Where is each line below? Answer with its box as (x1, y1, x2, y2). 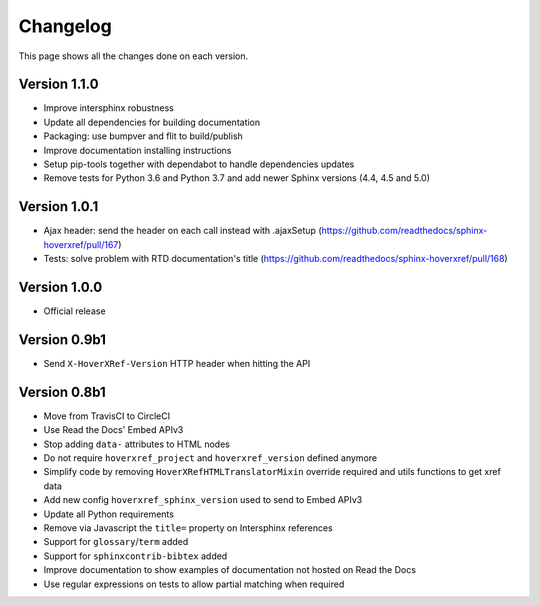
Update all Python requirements (43, 508, 175, 520)
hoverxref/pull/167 (43, 238, 119, 250)
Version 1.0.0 (18, 278, 103, 295)
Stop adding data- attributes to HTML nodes (43, 438, 230, 450)
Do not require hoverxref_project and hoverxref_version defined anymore (43, 451, 378, 464)
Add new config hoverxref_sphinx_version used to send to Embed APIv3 (43, 494, 363, 506)
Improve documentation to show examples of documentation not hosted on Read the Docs (43, 564, 417, 576)
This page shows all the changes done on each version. (18, 50, 249, 62)
